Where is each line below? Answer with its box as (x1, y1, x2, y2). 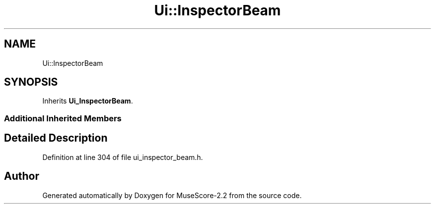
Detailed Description (4, 132, 108, 145)
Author (4, 170, 39, 183)
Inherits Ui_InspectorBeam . (42, 97, 133, 105)
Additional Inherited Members (4, 113, 122, 123)
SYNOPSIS (4, 76, 58, 89)
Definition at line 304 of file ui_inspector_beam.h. (42, 153, 203, 161)
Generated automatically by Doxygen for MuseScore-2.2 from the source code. (42, 191, 302, 200)
